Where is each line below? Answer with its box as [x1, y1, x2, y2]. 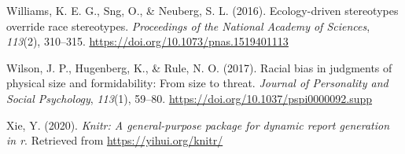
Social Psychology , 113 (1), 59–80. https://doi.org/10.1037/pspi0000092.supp [6, 90, 373, 106]
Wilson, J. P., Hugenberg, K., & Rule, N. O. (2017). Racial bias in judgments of [6, 59, 392, 75]
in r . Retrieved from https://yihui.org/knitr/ [6, 132, 223, 148]
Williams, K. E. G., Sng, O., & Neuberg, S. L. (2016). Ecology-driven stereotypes [6, 2, 399, 18]
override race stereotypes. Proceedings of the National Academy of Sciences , [6, 17, 370, 34]
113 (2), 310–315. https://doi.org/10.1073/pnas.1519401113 [6, 33, 289, 49]
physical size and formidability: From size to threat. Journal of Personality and [6, 75, 388, 91]
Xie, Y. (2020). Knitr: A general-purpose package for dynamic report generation [6, 116, 390, 133]
